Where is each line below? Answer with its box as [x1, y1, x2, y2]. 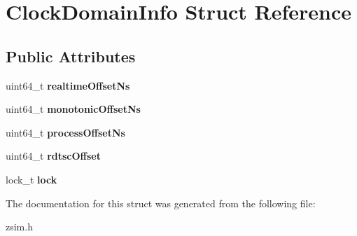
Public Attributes [6, 45, 136, 67]
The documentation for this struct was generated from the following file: [6, 195, 316, 210]
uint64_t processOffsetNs [6, 125, 125, 139]
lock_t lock [6, 172, 57, 186]
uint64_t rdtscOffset [6, 148, 101, 163]
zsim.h [6, 219, 33, 234]
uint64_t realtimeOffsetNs [6, 78, 130, 92]
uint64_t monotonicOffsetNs [6, 102, 141, 116]
